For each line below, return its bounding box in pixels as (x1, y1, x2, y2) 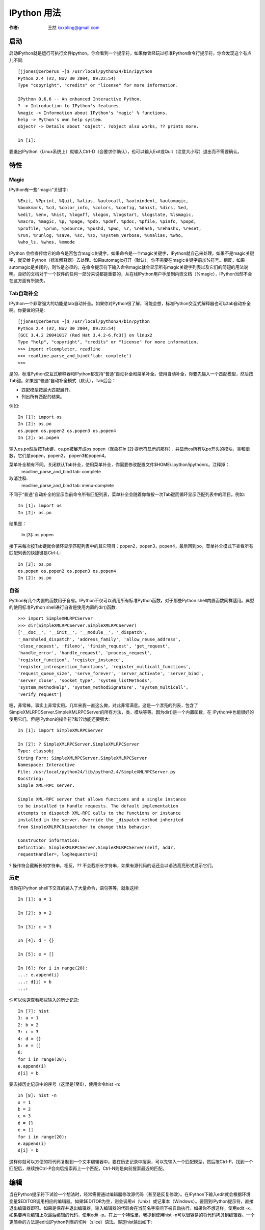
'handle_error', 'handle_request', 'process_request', (18, 650, 153, 656)
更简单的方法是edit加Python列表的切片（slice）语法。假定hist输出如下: (9, 1219, 152, 1225)
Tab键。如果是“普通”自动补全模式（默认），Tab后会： (9, 378, 116, 384)
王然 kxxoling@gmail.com (48, 25, 100, 31)
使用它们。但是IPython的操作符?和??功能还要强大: (9, 716, 110, 722)
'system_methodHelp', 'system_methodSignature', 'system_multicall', (18, 684, 189, 690)
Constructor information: (18, 838, 80, 843)
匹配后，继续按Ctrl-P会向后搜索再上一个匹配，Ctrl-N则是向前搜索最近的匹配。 (9, 1166, 167, 1171)
